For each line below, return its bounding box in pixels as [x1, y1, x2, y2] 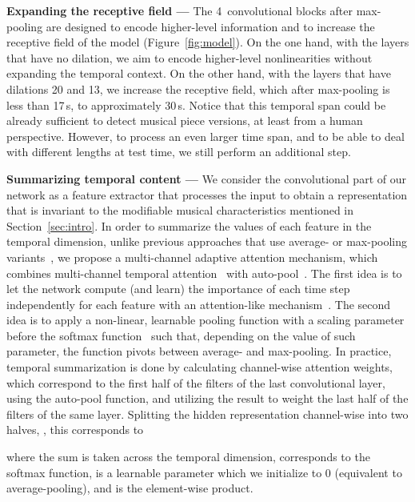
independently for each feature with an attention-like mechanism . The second [6, 295, 391, 312]
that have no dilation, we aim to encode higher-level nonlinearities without [6, 49, 373, 66]
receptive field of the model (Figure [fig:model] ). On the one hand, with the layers [6, 34, 409, 50]
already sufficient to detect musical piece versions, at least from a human [6, 112, 363, 129]
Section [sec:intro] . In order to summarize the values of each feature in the [6, 217, 372, 234]
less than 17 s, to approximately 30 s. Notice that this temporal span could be [6, 96, 386, 113]
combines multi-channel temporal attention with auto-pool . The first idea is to [6, 264, 402, 281]
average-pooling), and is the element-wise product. [6, 480, 253, 496]
